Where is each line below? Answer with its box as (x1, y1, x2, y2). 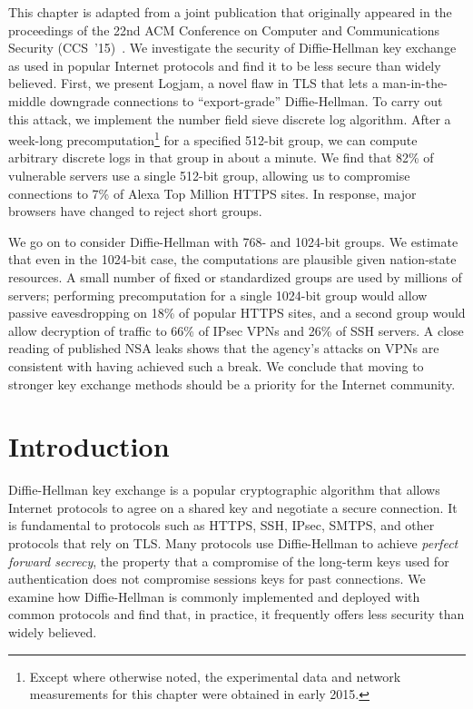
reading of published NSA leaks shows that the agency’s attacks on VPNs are (8, 339, 439, 358)
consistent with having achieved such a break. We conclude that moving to (8, 356, 424, 375)
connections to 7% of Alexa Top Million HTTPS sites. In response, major (8, 183, 417, 202)
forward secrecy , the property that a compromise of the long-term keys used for (8, 551, 449, 570)
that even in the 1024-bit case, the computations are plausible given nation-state (8, 250, 457, 269)
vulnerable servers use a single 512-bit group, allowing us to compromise (8, 166, 410, 184)
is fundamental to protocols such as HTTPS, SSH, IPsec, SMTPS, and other (8, 516, 435, 535)
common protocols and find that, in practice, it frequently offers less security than (8, 605, 465, 624)
